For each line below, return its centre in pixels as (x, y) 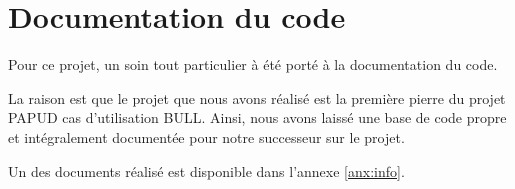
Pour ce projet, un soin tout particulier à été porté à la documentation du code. (253, 64)
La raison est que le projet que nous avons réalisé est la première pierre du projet (257, 97)
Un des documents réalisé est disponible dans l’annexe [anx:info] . (206, 170)
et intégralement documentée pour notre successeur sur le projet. (206, 136)
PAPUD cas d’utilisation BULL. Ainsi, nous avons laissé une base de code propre (257, 117)
